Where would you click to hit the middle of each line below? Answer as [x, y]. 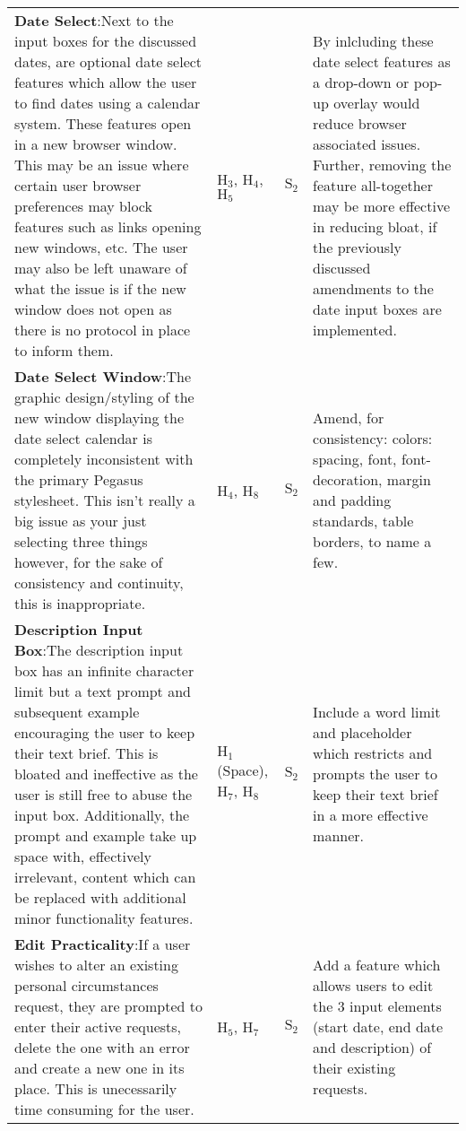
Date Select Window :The [103, 376]
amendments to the [373, 288]
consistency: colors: [373, 438]
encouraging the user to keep [105, 732]
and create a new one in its [99, 1068]
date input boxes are [377, 309]
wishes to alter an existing [96, 965]
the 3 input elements [377, 1006]
